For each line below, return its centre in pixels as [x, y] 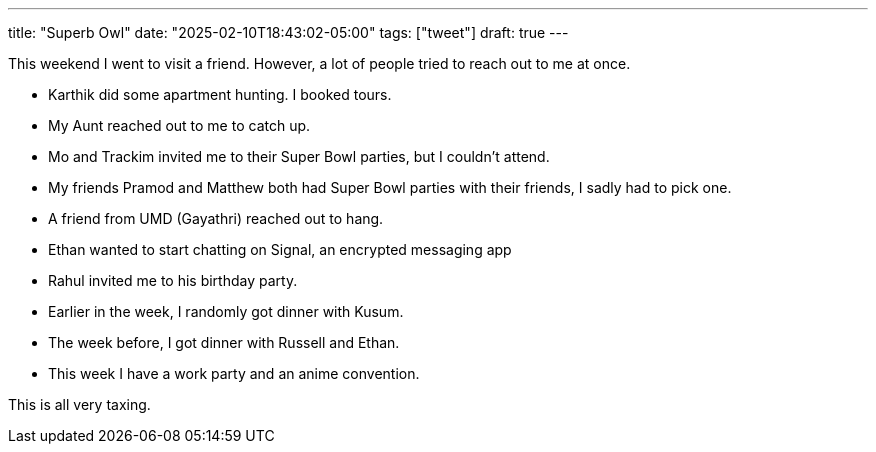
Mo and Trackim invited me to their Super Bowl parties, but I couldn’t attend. [299, 156]
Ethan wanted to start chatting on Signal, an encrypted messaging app [280, 249]
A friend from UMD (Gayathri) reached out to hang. [216, 218]
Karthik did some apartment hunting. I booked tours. [220, 94]
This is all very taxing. [79, 404]
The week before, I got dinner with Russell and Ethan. [224, 342]
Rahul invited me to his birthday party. [173, 280]
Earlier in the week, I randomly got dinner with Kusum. [226, 311]
